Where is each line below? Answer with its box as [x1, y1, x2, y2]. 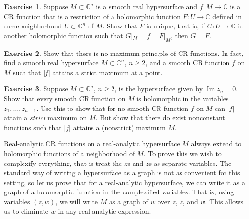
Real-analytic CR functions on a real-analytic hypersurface [4, 138, 180, 149]
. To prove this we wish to [143, 148, 222, 158]
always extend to [191, 138, 242, 149]
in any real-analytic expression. [58, 206, 151, 216]
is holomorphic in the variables [136, 93, 229, 103]
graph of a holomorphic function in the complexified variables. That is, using [4, 187, 234, 197]
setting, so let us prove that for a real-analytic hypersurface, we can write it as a [4, 177, 245, 187]
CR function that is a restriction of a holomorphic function [4, 11, 181, 21]
